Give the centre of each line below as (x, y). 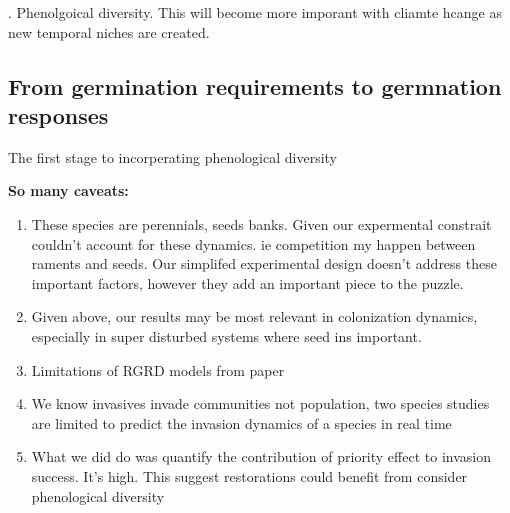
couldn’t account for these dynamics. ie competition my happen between (253, 243)
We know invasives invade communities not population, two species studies (260, 403)
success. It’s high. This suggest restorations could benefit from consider (249, 475)
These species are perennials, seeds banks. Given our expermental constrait (261, 223)
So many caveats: (68, 190)
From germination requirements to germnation (255, 85)
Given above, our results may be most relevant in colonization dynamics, (254, 316)
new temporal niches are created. (109, 31)
